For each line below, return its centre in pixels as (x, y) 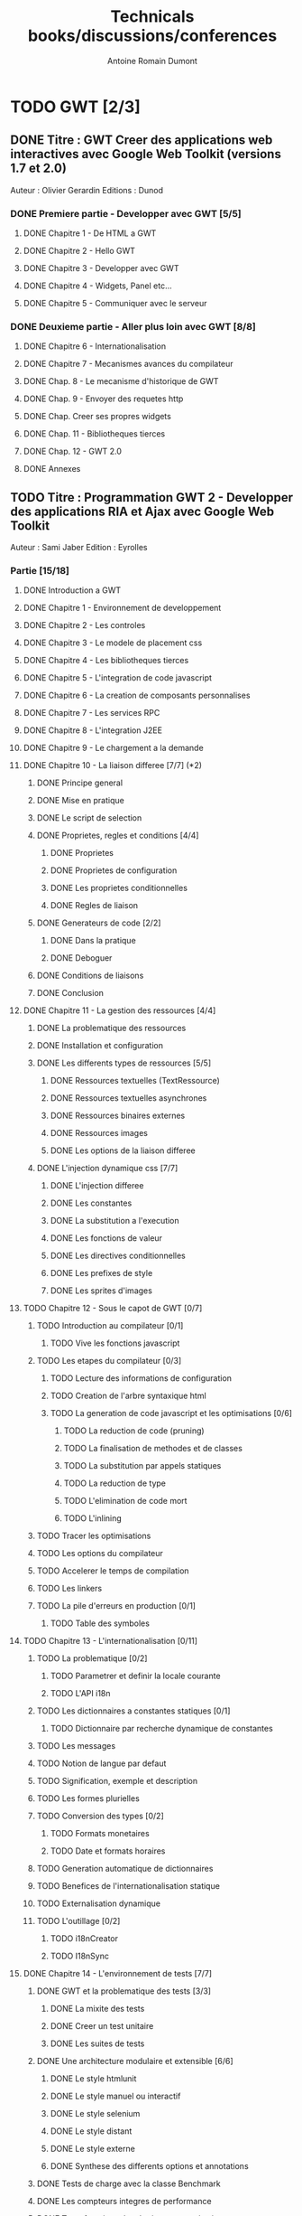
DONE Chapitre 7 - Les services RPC (92, 713)
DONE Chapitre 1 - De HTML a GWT (90, 233)
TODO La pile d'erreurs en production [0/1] (116, 1606)
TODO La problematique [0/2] (92, 1658)
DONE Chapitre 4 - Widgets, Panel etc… (97, 286)
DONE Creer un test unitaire (102, 2026)
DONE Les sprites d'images (101, 1291)
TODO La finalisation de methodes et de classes (153, 1449)
